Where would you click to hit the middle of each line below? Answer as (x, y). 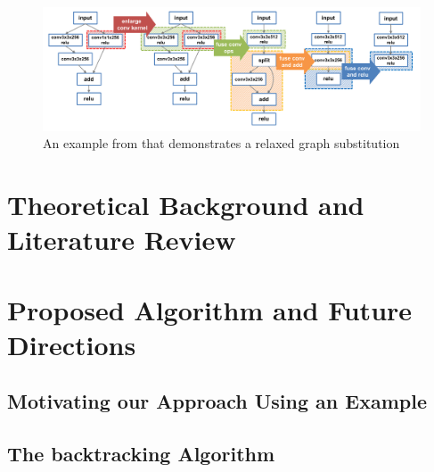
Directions (72, 344)
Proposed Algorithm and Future (210, 309)
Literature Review (122, 240)
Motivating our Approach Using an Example (217, 401)
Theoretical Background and (186, 205)
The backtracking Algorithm (141, 454)
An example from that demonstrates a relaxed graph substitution (221, 143)
